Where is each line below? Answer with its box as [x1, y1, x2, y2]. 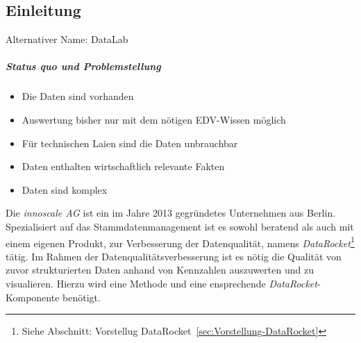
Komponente [6, 290, 60, 304]
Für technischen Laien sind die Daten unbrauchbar [22, 135, 238, 150]
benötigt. [62, 290, 101, 304]
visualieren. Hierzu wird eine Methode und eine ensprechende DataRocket [6, 276, 317, 290]
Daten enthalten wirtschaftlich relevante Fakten [22, 159, 225, 174]
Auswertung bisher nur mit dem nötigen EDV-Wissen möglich [22, 112, 286, 126]
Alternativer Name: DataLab [6, 32, 128, 47]
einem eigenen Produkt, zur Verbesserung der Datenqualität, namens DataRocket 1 [6, 233, 355, 250]
